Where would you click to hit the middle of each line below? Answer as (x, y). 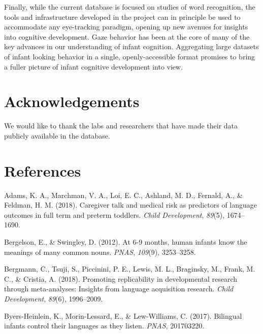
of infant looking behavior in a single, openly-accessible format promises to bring (130, 56)
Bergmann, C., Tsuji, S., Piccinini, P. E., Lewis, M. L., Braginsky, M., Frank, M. (130, 269)
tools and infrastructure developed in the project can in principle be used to (122, 16)
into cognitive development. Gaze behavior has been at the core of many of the (127, 36)
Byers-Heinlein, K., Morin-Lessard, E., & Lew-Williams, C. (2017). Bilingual (123, 315)
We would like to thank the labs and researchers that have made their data (121, 126)
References (43, 170)
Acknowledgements (72, 101)
